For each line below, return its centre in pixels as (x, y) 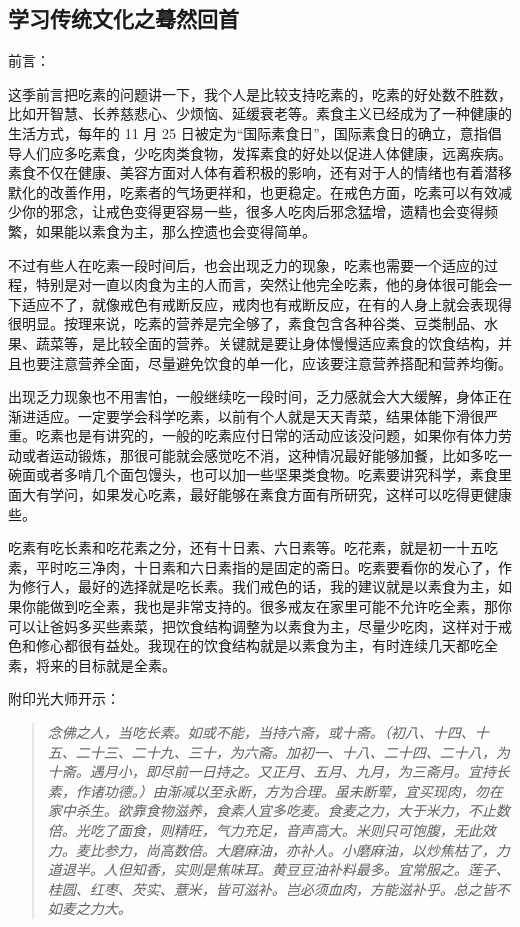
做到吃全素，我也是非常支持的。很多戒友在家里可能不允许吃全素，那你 (280, 606)
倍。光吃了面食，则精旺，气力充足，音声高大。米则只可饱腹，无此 (264, 829)
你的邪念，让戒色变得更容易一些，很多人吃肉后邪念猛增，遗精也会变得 (252, 211)
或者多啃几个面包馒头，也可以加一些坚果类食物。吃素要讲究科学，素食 (266, 474)
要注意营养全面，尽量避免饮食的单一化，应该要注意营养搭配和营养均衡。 (273, 362)
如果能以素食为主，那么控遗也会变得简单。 (175, 230)
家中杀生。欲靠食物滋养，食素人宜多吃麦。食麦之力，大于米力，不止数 (278, 810)
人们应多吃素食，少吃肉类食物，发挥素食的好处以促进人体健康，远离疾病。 (266, 152)
